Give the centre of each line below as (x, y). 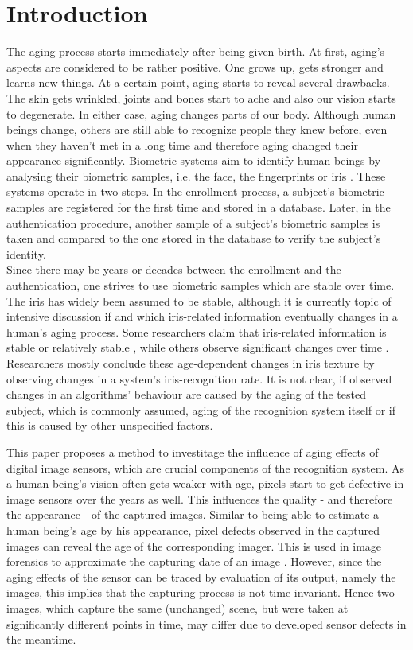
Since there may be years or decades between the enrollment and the (174, 269)
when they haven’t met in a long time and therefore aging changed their (182, 144)
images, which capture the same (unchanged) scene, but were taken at (177, 607)
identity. (26, 253)
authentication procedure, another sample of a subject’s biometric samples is (193, 222)
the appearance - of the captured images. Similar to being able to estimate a (193, 514)
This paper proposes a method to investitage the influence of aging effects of (193, 451)
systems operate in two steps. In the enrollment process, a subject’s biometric (195, 191)
